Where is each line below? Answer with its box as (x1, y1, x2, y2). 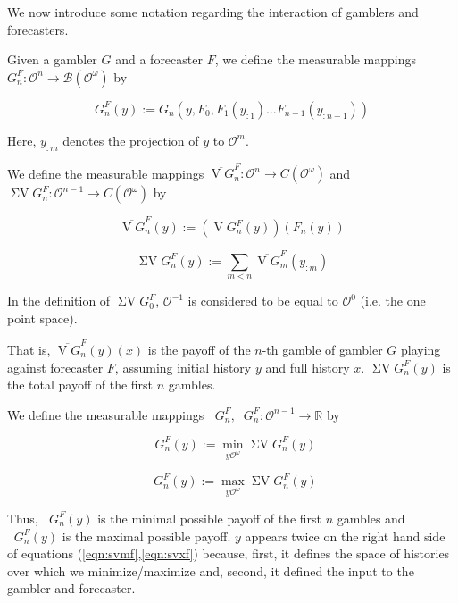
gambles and (337, 508, 405, 527)
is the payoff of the (147, 340, 251, 359)
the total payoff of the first (7, 375, 154, 394)
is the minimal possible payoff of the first (97, 508, 322, 527)
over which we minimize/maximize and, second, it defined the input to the (7, 561, 414, 580)
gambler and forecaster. (7, 579, 136, 598)
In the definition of (7, 291, 111, 310)
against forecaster (7, 357, 104, 376)
